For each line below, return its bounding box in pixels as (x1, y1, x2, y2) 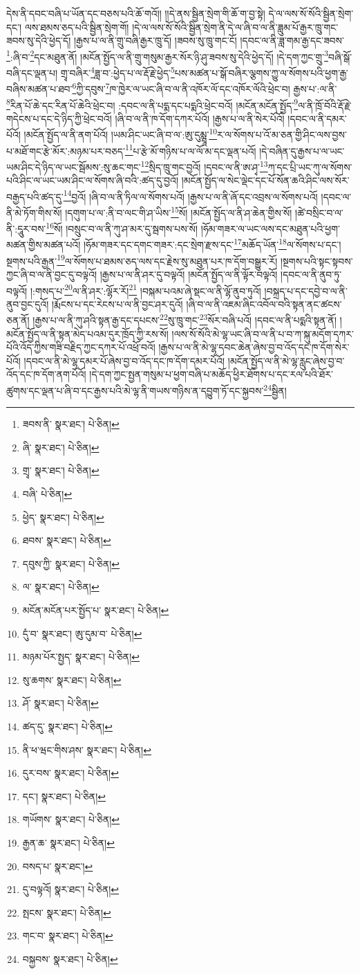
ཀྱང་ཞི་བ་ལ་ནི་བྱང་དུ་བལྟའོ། (6, 267, 97, 281)
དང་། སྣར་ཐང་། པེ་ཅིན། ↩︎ (22, 788, 106, 803)
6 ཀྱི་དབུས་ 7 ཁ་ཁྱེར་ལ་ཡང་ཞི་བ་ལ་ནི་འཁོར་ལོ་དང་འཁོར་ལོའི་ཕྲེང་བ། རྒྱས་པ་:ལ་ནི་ (72, 80, 337, 96)
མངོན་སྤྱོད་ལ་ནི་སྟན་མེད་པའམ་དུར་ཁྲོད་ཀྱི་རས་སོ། (6, 326, 169, 341)
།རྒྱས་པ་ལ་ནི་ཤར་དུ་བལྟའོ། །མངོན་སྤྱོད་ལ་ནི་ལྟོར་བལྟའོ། (100, 267, 278, 281)
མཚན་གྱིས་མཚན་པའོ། (6, 237, 81, 252)
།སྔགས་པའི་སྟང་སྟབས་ (280, 253, 353, 268)
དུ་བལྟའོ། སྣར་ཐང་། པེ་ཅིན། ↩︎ (22, 882, 120, 896)
